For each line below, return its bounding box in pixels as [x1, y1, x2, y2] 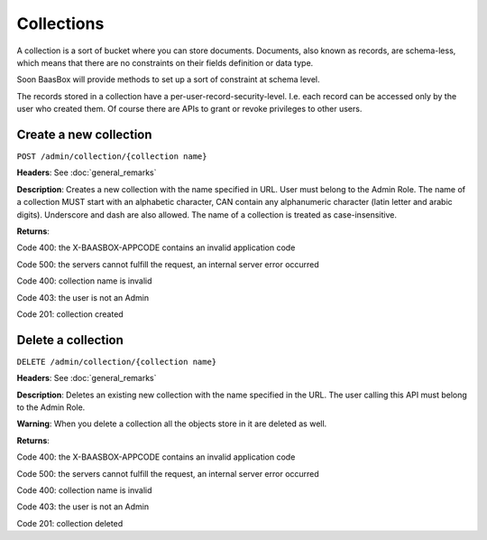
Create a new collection [16, 126, 152, 142]
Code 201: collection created [16, 308, 124, 320]
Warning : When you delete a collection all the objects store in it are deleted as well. [16, 418, 327, 429]
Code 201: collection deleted [16, 517, 124, 528]
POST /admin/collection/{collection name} [16, 152, 207, 162]
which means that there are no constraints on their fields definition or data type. [16, 57, 314, 68]
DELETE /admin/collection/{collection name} [16, 357, 217, 367]
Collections [16, 14, 105, 33]
